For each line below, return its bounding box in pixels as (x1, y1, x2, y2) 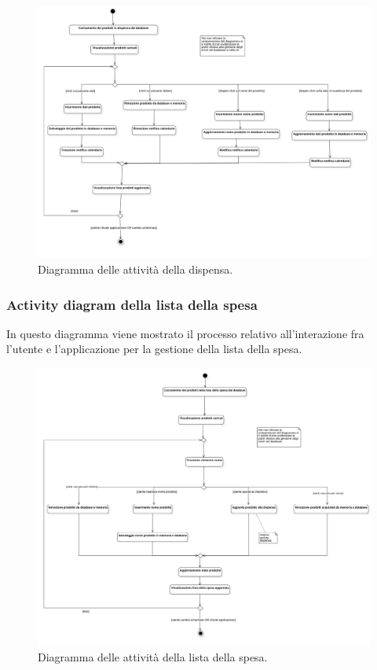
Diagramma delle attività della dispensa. (38, 261, 233, 278)
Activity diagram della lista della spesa (6, 294, 258, 314)
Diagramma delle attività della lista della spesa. (38, 648, 268, 664)
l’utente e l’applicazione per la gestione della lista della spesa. (6, 341, 302, 357)
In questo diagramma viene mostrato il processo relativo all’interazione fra (6, 325, 364, 341)
